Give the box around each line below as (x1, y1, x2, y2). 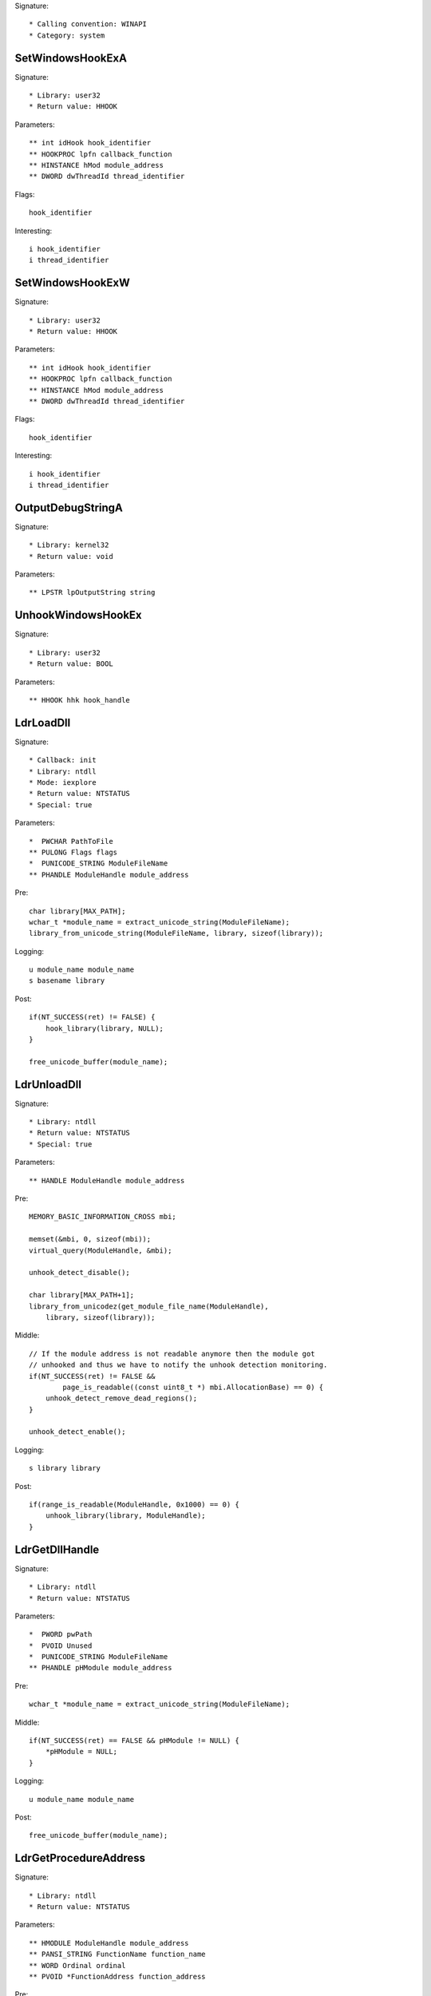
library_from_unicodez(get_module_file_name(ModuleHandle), (29, 1301, 269, 1311)
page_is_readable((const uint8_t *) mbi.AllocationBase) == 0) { (62, 1382, 324, 1392)
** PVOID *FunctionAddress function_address (29, 1972, 207, 1981)
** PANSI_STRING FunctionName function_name (29, 1950, 207, 1959)
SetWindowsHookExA (14, 51, 128, 65)
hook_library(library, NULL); (45, 1024, 164, 1033)
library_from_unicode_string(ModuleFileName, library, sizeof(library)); (29, 929, 324, 938)
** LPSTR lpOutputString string (29, 588, 156, 597)
